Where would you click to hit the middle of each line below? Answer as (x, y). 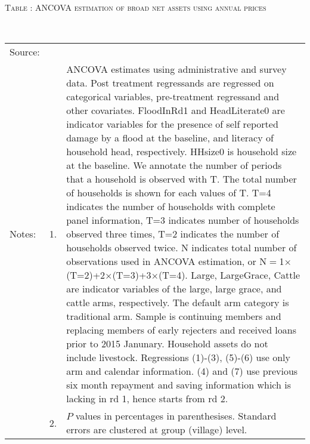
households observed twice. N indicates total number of (182, 248)
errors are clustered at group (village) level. (157, 430)
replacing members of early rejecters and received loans (182, 330)
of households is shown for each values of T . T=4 (169, 193)
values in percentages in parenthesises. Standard (176, 416)
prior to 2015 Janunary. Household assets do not (167, 344)
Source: (25, 52)
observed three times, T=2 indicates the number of (173, 234)
